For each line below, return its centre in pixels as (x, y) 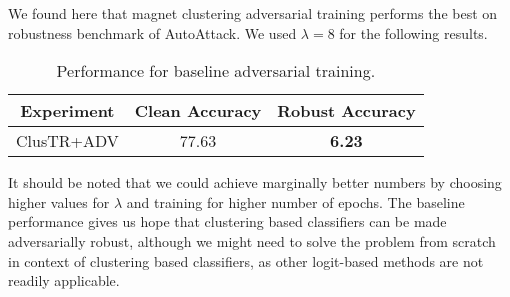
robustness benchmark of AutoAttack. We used (152, 32)
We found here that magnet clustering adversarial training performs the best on (253, 13)
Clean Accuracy (198, 111)
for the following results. (413, 32)
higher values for (59, 201)
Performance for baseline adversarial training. (216, 71)
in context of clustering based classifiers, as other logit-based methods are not (246, 260)
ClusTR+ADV (67, 141)
